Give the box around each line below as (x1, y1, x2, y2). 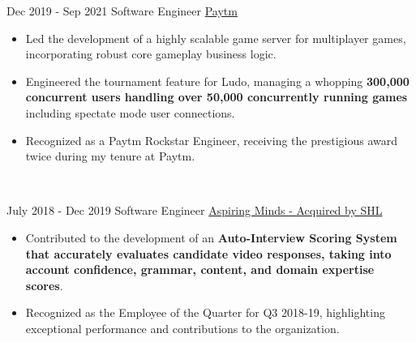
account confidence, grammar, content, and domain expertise (25, 261, 375, 278)
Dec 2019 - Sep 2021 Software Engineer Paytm (6, 2, 238, 19)
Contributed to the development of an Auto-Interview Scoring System (25, 229, 397, 246)
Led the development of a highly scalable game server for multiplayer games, (25, 29, 406, 46)
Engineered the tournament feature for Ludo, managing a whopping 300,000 (25, 72, 410, 89)
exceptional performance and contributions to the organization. (25, 319, 340, 336)
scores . (25, 276, 63, 293)
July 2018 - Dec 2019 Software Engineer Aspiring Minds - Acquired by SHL (6, 202, 383, 219)
